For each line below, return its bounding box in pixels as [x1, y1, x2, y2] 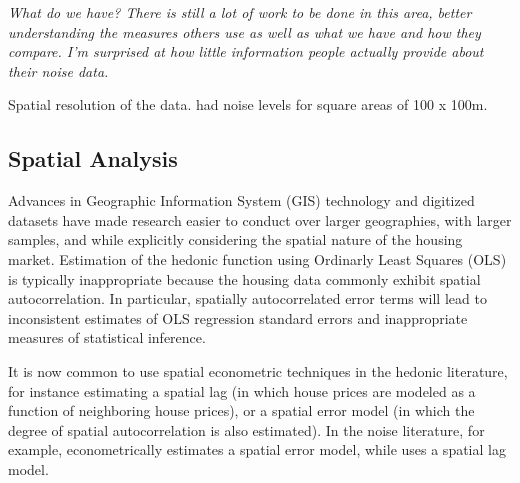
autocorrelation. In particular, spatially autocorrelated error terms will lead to [8, 288, 487, 309]
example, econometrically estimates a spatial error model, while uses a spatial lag [8, 439, 506, 460]
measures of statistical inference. [8, 327, 206, 348]
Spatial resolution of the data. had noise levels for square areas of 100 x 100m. [8, 94, 488, 115]
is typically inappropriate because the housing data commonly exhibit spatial [8, 268, 481, 289]
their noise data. [8, 60, 109, 81]
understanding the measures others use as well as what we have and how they [8, 21, 481, 42]
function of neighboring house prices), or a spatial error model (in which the [8, 400, 475, 421]
